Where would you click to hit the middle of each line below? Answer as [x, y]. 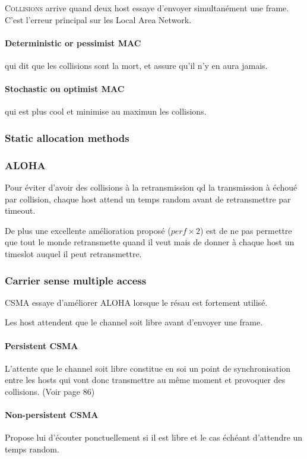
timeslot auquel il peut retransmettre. [73, 254]
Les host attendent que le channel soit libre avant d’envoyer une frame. [134, 322]
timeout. [20, 210]
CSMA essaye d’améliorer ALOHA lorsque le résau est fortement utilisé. [136, 302]
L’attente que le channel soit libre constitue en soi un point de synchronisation [148, 368]
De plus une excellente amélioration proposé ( [88, 230]
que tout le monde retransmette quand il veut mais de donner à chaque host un [150, 242]
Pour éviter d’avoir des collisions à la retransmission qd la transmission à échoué [151, 187]
